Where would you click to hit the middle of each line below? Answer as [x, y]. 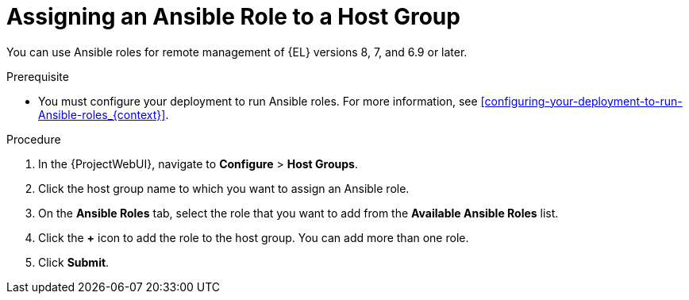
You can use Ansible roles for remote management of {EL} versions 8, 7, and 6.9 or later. [237, 52]
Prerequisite [38, 76]
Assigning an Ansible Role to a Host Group [233, 17]
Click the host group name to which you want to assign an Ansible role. [224, 188]
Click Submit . [74, 262]
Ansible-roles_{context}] [102, 114]
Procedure [34, 139]
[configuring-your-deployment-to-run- [581, 101]
